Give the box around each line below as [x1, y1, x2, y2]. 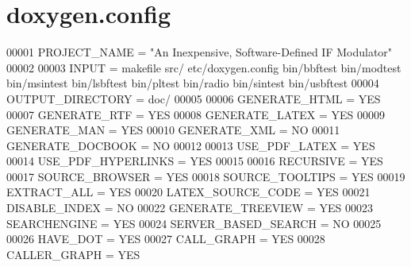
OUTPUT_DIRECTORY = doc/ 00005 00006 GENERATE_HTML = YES [6, 90, 381, 106]
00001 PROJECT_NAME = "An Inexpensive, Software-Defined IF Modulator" [6, 44, 393, 60]
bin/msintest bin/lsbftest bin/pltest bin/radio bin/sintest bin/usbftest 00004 [6, 75, 379, 91]
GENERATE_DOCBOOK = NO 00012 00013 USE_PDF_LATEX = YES [6, 137, 375, 153]
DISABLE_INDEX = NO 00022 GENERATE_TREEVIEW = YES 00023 [6, 199, 373, 216]
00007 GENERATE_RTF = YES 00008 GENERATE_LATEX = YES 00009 [6, 106, 386, 122]
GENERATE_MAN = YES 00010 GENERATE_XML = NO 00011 [6, 122, 340, 138]
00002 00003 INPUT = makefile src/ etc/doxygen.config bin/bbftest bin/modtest [6, 59, 401, 75]
